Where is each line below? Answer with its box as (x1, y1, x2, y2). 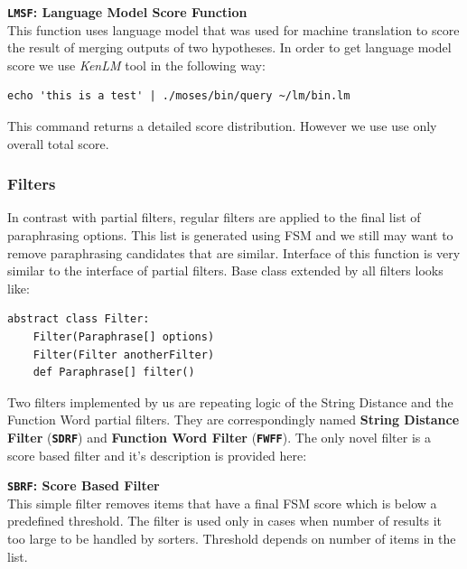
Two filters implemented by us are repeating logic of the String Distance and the (7, 392, 453, 411)
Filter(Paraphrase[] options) (33, 331, 215, 343)
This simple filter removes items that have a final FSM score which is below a (7, 493, 437, 512)
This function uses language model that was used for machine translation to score (7, 20, 460, 39)
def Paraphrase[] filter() (33, 366, 195, 379)
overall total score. (7, 134, 109, 153)
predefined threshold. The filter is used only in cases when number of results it (7, 511, 443, 530)
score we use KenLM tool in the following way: (7, 55, 266, 74)
